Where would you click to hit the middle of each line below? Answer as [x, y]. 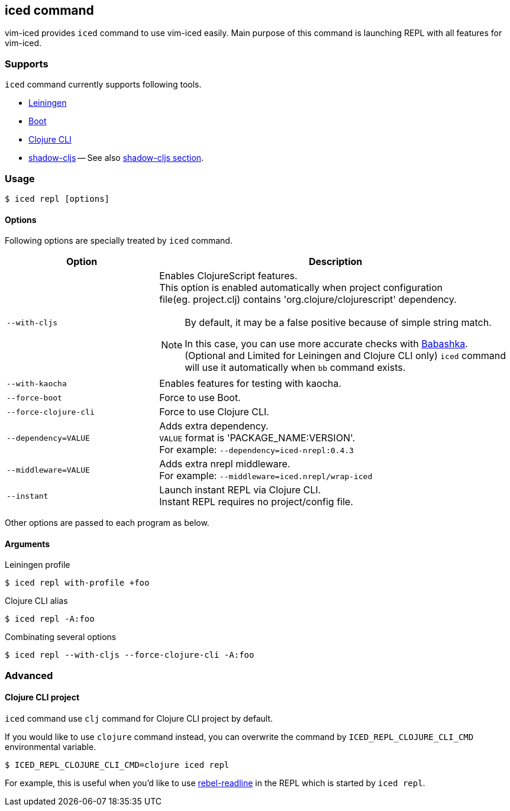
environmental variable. [51, 747]
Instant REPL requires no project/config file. [256, 502]
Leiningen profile [38, 565]
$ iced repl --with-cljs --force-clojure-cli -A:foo [130, 655]
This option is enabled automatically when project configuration [301, 288]
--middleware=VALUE [48, 470]
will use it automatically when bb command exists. [295, 368]
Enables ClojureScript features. [228, 276]
